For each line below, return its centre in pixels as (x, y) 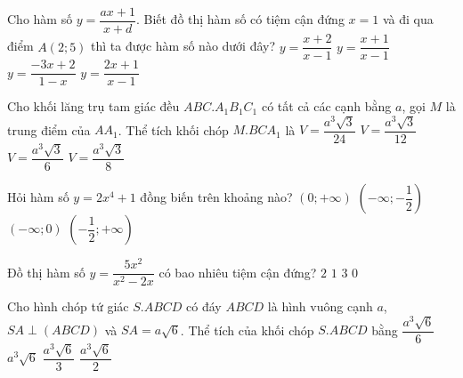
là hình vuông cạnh (320, 306)
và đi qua (408, 19)
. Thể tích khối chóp (173, 129)
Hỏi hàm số (38, 197)
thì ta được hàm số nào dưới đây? (183, 46)
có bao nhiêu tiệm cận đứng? (238, 272)
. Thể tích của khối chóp (247, 330)
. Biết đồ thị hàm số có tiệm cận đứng (240, 19)
